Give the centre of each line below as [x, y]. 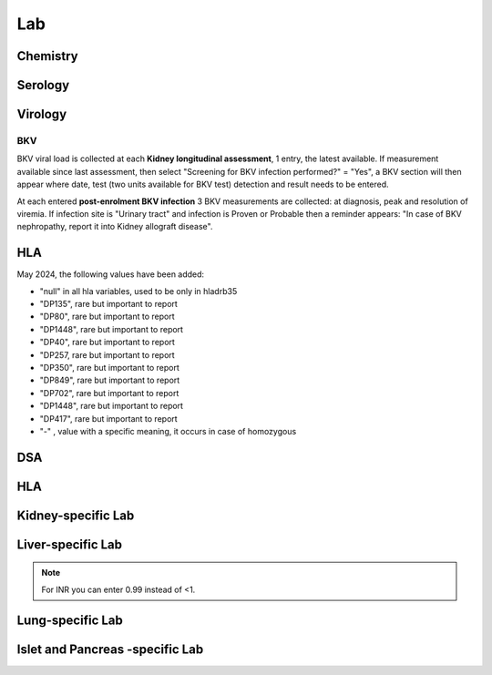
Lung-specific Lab [70, 620]
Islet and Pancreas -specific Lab [110, 649]
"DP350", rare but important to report [109, 367]
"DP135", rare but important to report [108, 303]
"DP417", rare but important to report [108, 418]
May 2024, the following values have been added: [111, 274]
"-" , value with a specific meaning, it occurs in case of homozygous [168, 431]
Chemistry [47, 56]
